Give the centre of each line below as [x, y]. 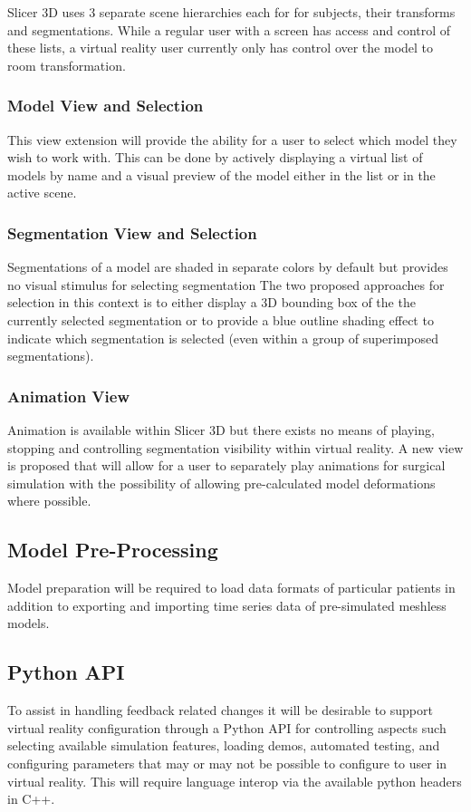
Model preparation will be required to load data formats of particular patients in [231, 588]
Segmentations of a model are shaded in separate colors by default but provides [228, 267]
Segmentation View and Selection [132, 232]
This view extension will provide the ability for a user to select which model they [232, 139]
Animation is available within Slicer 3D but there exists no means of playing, [221, 429]
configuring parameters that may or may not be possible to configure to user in [227, 763]
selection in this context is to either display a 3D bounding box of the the [211, 302]
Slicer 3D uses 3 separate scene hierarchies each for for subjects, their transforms [231, 12]
